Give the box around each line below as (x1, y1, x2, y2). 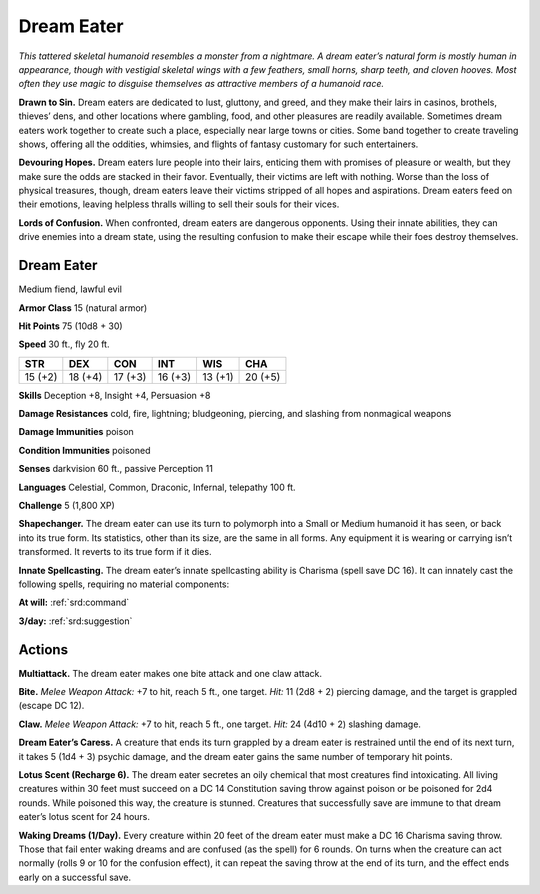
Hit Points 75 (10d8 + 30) (18, 320, 124, 332)
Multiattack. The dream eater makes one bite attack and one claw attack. (18, 667, 322, 679)
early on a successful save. (18, 871, 132, 883)
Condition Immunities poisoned (18, 444, 151, 456)
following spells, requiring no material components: (18, 578, 230, 590)
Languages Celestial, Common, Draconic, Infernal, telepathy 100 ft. (18, 481, 296, 493)
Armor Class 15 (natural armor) (18, 301, 148, 314)
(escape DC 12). (18, 700, 85, 712)
